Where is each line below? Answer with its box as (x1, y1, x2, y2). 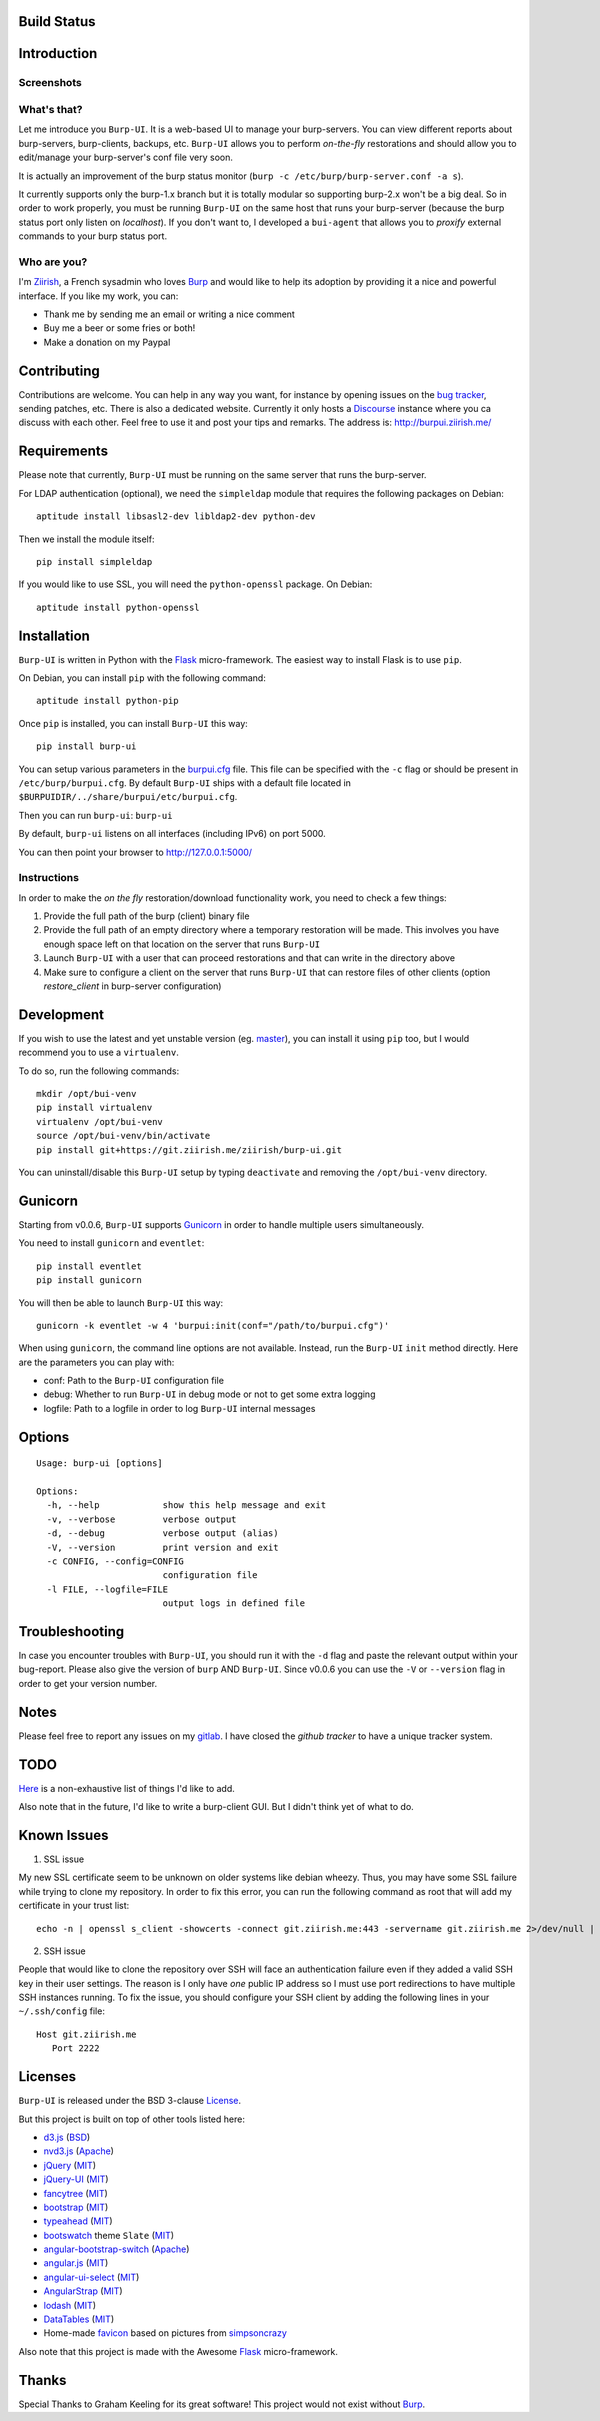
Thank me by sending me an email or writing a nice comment (43, 308, 295, 320)
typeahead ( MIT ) (43, 2215, 114, 2227)
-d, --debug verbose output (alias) (46, 1528, 279, 1539)
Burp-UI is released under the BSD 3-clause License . (18, 2095, 242, 2107)
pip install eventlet (36, 1260, 142, 1272)
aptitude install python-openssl (36, 601, 200, 613)
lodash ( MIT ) (43, 2299, 97, 2311)
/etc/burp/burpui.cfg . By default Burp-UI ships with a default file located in (18, 776, 352, 789)
